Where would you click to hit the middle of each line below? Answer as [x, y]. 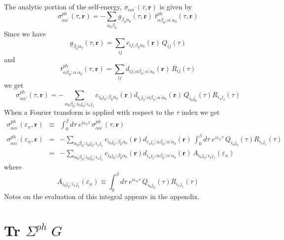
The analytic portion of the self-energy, [63, 6]
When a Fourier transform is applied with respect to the [89, 112]
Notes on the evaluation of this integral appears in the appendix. [102, 196]
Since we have [25, 33]
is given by [176, 6]
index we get [201, 112]
